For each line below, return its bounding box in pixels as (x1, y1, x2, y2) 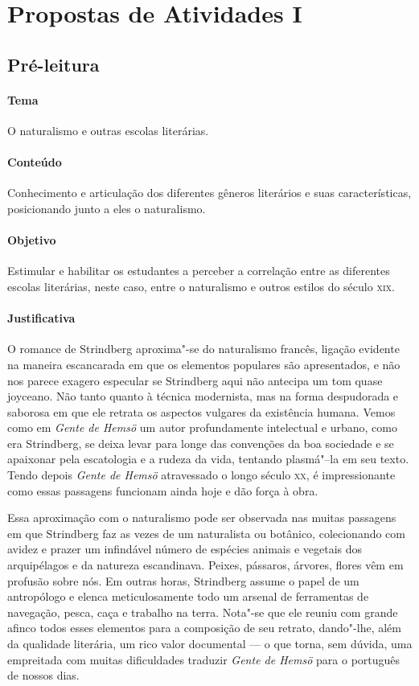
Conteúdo (7, 154, 62, 170)
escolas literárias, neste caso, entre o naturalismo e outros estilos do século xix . (7, 277, 395, 294)
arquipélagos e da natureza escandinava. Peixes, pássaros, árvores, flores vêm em (7, 557, 404, 573)
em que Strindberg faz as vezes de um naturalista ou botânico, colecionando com (7, 524, 405, 541)
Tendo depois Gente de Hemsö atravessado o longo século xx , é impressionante (7, 466, 396, 483)
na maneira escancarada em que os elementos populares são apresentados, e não (7, 355, 401, 372)
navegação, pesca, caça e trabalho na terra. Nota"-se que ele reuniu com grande (7, 603, 398, 620)
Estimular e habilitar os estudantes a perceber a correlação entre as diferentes (7, 262, 390, 279)
